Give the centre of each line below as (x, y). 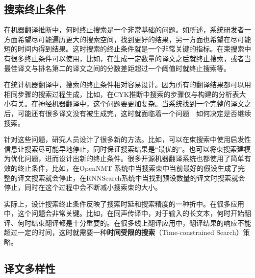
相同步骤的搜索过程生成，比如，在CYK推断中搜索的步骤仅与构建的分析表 (122, 94)
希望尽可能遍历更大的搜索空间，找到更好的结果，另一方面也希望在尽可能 (134, 39)
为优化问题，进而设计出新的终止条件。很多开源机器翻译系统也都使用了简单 (124, 158)
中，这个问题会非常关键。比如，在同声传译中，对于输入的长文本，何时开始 (124, 213)
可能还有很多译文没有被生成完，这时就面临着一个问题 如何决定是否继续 (134, 113)
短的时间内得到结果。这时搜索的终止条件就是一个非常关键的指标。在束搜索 (124, 49)
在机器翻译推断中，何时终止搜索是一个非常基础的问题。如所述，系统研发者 (124, 30)
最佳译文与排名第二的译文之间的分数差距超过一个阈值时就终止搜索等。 (117, 68)
